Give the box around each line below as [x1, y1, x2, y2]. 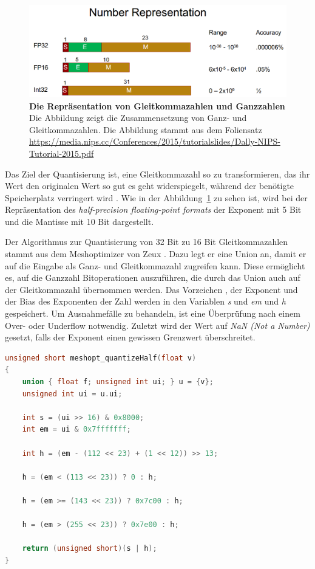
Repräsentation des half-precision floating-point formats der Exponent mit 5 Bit [5, 203, 302, 216]
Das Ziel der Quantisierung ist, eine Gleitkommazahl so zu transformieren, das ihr [5, 167, 310, 180]
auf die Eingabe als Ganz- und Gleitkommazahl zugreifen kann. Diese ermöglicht [5, 259, 305, 272]
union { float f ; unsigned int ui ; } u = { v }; [22, 378, 214, 387]
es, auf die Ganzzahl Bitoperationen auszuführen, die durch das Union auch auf [5, 271, 300, 284]
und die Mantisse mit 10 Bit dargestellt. [5, 215, 154, 227]
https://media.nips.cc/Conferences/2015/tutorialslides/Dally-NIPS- [29, 135, 280, 148]
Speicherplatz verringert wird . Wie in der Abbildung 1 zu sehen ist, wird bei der [5, 191, 308, 204]
